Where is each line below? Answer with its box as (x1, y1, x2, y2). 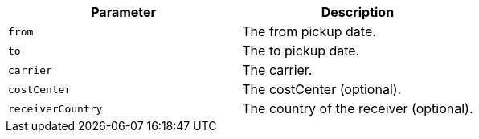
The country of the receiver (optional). (242, 100, 473, 117)
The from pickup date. (242, 23, 376, 39)
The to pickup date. (242, 43, 360, 59)
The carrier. (242, 62, 313, 78)
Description (321, 4, 395, 20)
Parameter (91, 4, 157, 20)
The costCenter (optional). (242, 81, 402, 97)
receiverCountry (8, 102, 103, 115)
